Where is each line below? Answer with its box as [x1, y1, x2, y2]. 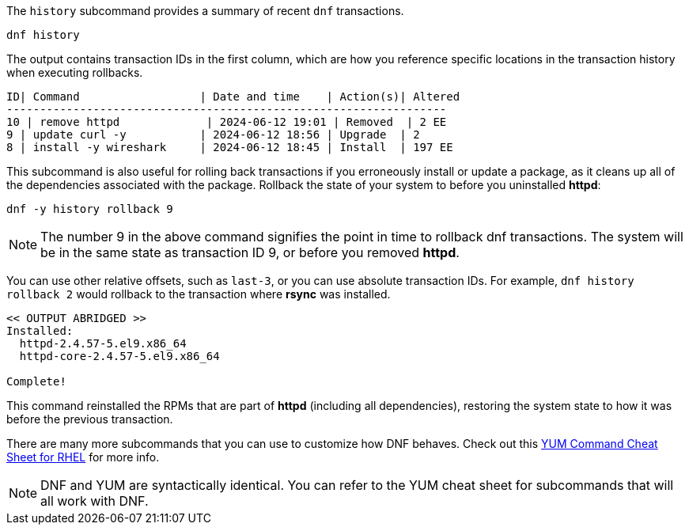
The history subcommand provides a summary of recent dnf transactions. [6, 4, 404, 17]
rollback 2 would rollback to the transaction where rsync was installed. [6, 287, 391, 301]
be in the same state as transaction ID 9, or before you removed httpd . [40, 245, 460, 260]
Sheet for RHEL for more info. [6, 450, 160, 464]
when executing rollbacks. [6, 66, 143, 79]
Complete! [6, 375, 66, 388]
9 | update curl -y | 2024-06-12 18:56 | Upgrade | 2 [6, 128, 420, 141]
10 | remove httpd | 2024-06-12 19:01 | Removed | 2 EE [6, 116, 447, 128]
